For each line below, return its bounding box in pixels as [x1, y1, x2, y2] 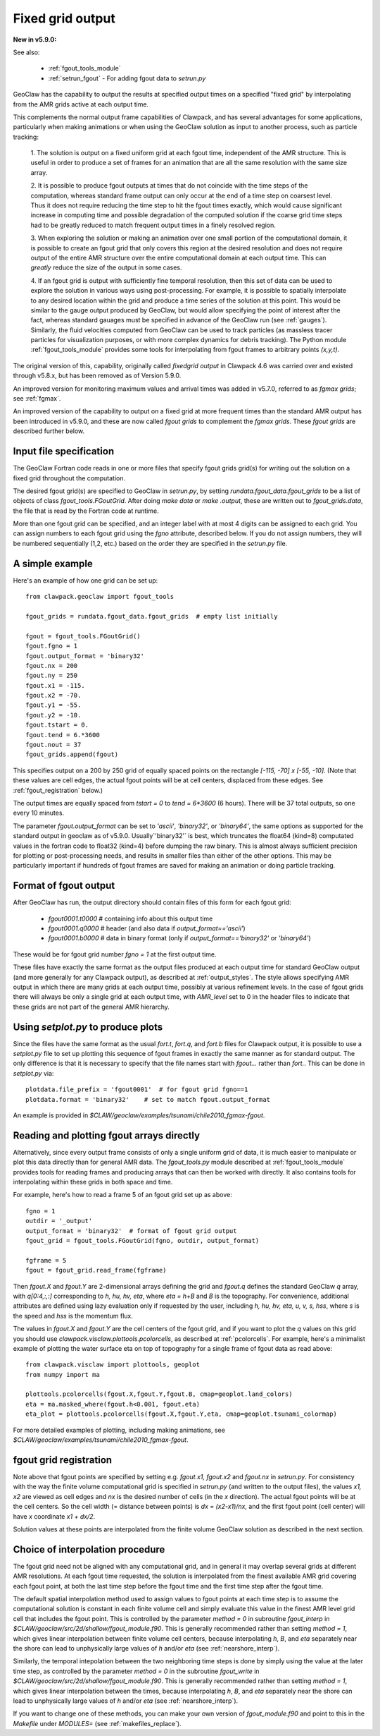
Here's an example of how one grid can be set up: [13, 576, 158, 585]
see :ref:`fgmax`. [13, 394, 61, 403]
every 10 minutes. [13, 808, 65, 818]
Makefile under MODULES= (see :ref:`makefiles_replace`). [13, 1719, 182, 1728]
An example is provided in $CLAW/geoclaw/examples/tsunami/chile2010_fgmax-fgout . [13, 1111, 265, 1119]
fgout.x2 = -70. [25, 691, 82, 700]
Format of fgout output [13, 880, 115, 892]
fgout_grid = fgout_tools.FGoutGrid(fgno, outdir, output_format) [25, 1237, 260, 1245]
